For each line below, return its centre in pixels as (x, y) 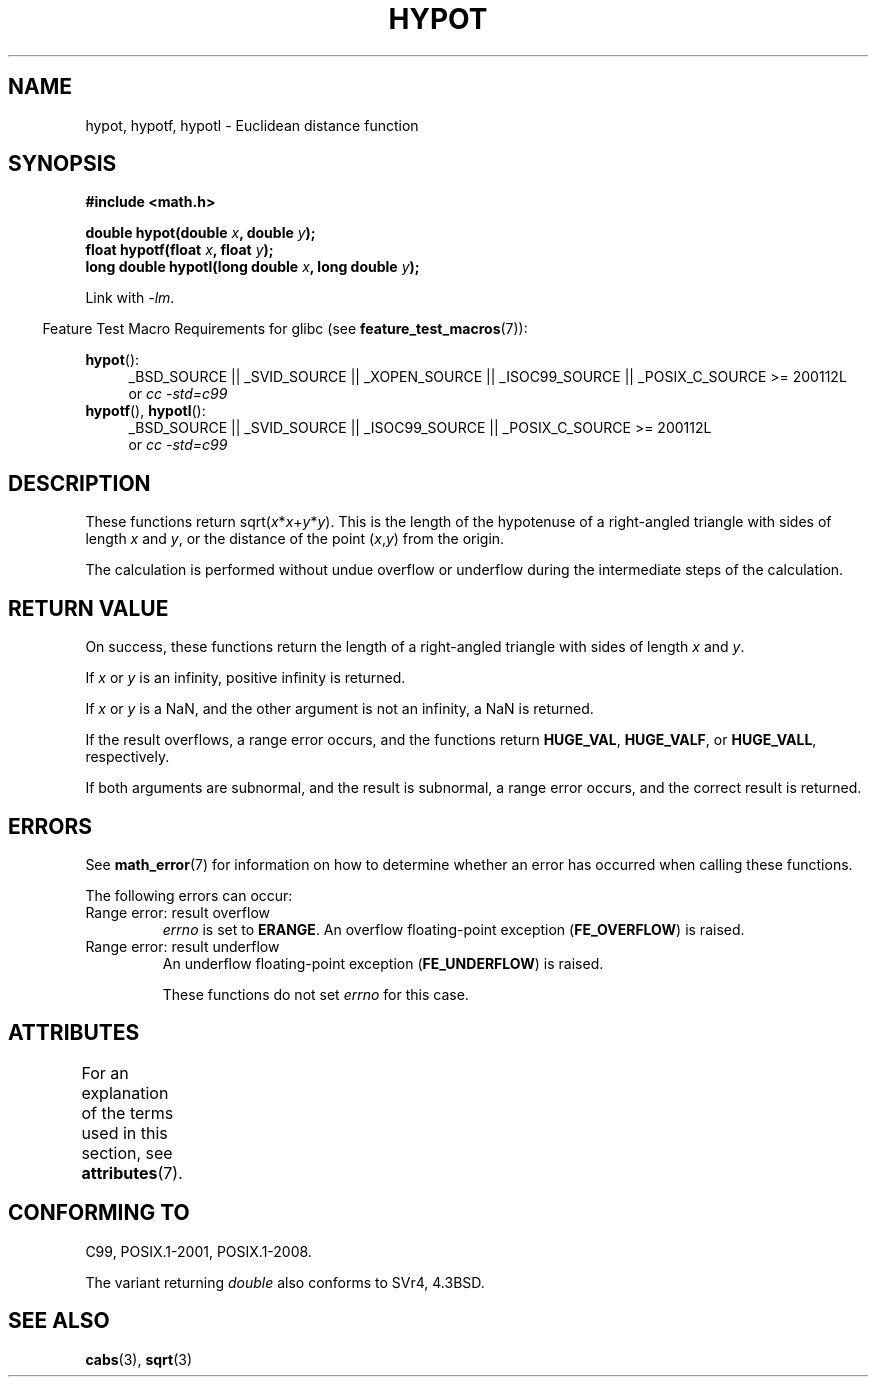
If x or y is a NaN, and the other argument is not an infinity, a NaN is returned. (339, 709)
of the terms (127, 1112)
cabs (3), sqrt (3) (139, 1359)
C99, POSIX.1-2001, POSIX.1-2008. (198, 1251)
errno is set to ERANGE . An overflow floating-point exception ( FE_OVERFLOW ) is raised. (453, 929)
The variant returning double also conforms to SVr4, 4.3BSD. (285, 1282)
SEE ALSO (59, 1321)
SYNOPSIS (62, 164)
